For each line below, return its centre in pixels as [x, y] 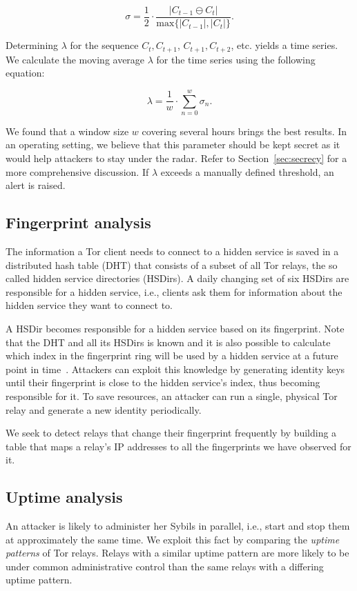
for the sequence [104, 45]
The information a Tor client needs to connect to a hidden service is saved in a [172, 251]
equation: [25, 73]
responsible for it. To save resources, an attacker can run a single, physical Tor [172, 395]
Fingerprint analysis [78, 222]
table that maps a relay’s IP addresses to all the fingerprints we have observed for [178, 446]
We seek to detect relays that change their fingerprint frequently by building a [171, 433]
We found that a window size [67, 131]
